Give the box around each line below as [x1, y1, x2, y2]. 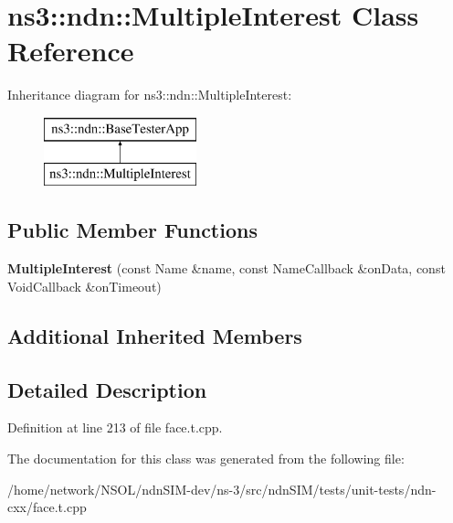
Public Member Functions [7, 216, 258, 244]
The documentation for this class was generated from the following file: [7, 449, 405, 468]
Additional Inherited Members [7, 321, 302, 349]
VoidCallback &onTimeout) [7, 276, 162, 295]
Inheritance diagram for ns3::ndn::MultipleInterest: [7, 85, 292, 104]
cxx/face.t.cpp [7, 497, 87, 517]
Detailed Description [7, 375, 207, 403]
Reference [7, 32, 134, 69]
